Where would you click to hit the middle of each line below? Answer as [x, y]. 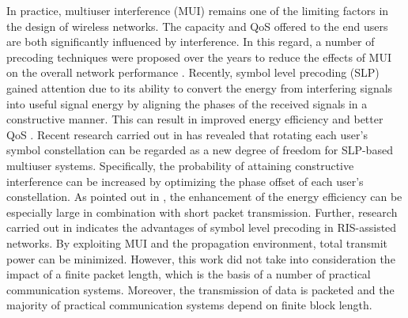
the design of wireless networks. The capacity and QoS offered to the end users [197, 26]
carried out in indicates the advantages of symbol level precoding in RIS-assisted [202, 227]
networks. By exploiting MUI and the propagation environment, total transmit [197, 242]
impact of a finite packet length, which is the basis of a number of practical [189, 274]
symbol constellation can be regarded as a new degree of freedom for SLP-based [200, 150]
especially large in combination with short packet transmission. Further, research [202, 212]
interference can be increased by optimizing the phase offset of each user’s [185, 181]
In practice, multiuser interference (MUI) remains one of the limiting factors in [198, 10]
